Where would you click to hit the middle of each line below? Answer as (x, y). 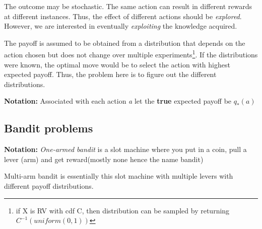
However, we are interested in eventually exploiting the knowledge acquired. (121, 26)
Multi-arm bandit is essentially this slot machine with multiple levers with (119, 176)
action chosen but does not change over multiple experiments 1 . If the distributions (131, 54)
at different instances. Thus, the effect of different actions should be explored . (123, 16)
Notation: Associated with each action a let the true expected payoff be (118, 101)
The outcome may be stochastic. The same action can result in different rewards (128, 6)
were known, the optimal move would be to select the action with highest (117, 64)
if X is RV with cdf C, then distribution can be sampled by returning (123, 210)
